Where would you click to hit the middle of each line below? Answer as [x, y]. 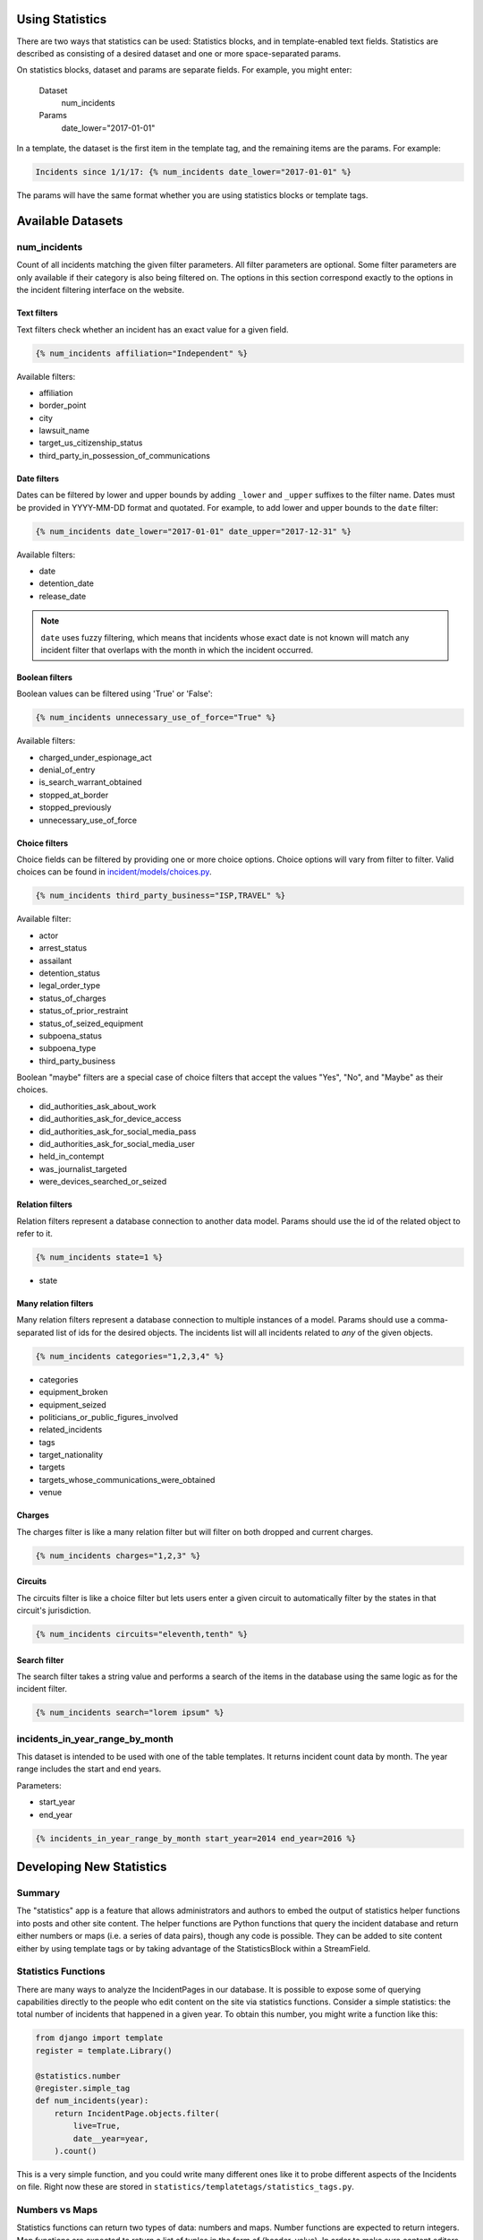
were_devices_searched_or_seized [103, 1182]
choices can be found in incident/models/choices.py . [114, 872]
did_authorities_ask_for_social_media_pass [118, 1131]
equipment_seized [72, 1404]
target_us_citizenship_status [91, 443]
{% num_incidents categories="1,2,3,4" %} [130, 1356]
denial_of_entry [67, 770]
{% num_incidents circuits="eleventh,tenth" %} [141, 1634]
